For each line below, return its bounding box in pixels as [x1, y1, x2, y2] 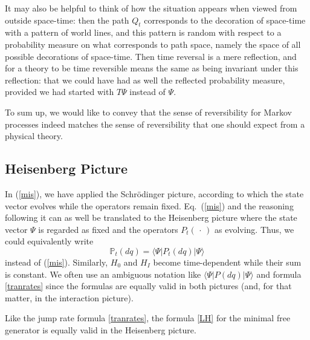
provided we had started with [5, 85, 114, 98]
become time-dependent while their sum [153, 255, 302, 268]
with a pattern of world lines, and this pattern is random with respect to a [5, 26, 282, 39]
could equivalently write [5, 235, 94, 247]
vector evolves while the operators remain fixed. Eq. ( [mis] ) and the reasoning [5, 199, 294, 212]
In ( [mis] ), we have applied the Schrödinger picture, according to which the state [5, 187, 304, 200]
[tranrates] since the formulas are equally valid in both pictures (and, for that [5, 280, 292, 292]
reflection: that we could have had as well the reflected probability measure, [5, 73, 285, 86]
